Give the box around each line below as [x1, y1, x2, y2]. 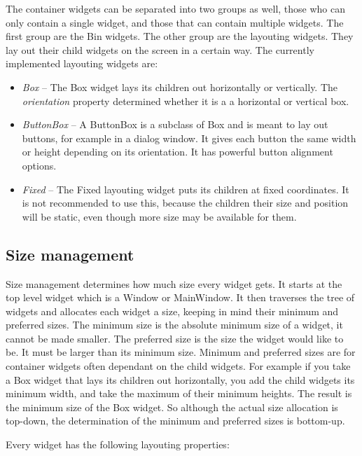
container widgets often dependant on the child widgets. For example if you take [6, 359, 351, 373]
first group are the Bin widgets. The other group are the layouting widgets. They [6, 29, 354, 43]
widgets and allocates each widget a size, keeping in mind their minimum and [6, 303, 339, 318]
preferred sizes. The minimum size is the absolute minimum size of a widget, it [6, 317, 343, 332]
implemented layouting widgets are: [6, 56, 158, 71]
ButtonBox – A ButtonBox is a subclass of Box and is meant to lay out [22, 117, 328, 132]
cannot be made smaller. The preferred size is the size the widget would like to [6, 331, 344, 345]
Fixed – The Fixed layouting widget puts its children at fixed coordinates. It [22, 181, 349, 196]
